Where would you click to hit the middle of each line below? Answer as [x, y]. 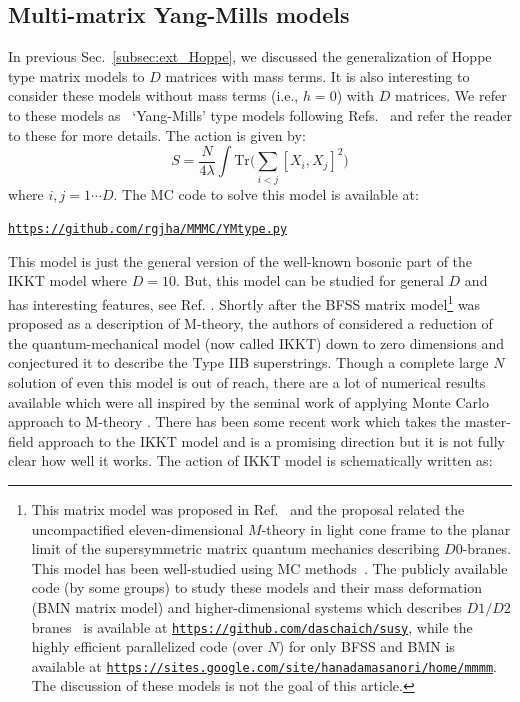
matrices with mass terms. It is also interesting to [317, 75]
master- [487, 421]
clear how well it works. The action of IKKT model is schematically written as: [250, 460]
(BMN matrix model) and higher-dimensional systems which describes [246, 606]
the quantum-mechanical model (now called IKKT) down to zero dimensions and [256, 342]
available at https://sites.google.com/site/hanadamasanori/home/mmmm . [264, 665]
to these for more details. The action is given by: [157, 134]
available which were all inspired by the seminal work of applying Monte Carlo [248, 401]
